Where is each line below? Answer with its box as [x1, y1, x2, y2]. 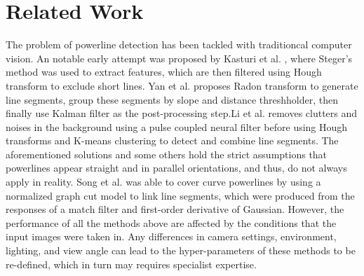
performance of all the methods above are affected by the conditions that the [6, 215, 337, 230]
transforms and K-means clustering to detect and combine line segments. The [6, 133, 339, 148]
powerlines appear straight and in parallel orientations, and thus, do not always [6, 160, 347, 175]
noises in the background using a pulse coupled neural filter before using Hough [6, 119, 348, 134]
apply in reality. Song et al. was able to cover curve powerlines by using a [6, 174, 321, 189]
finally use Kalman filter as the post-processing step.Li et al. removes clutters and [6, 106, 358, 120]
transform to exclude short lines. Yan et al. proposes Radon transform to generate [6, 78, 358, 92]
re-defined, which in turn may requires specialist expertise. [6, 256, 257, 271]
